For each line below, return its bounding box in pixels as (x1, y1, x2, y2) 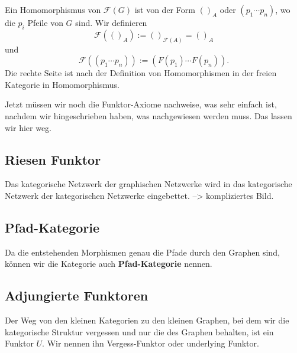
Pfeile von (27, 17, 63, 28)
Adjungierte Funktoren (5, 286, 148, 305)
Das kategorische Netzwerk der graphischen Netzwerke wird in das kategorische (5, 178, 292, 190)
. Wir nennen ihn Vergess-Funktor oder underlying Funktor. (42, 337, 259, 349)
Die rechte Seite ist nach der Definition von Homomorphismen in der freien (5, 67, 277, 79)
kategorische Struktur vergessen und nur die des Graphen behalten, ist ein (5, 325, 274, 338)
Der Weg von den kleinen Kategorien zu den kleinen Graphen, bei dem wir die (5, 314, 289, 326)
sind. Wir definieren (75, 17, 147, 28)
